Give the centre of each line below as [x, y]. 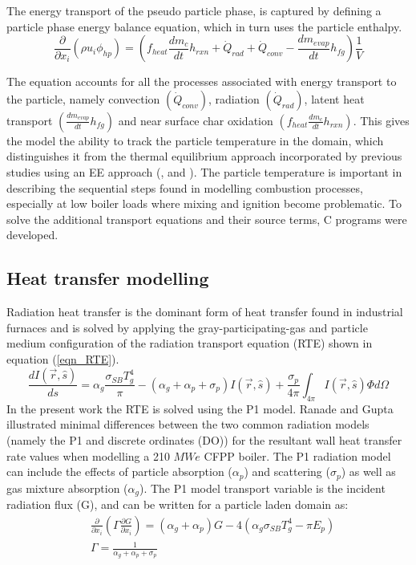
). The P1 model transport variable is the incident [262, 488]
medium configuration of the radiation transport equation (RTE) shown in [190, 343]
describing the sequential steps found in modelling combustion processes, [185, 187]
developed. [32, 235]
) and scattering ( [287, 472]
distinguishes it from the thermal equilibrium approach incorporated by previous [204, 156]
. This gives [381, 120]
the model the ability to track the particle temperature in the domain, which [195, 140]
